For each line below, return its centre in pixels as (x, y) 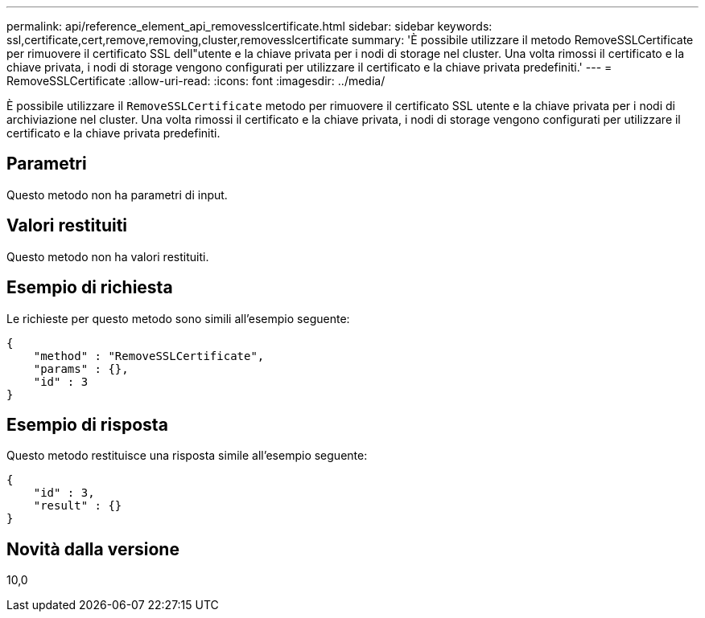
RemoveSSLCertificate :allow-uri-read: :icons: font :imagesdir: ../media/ (196, 81)
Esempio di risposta (87, 424)
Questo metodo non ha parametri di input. (117, 194)
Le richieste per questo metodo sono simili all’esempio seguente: (178, 318)
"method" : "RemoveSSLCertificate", (149, 356)
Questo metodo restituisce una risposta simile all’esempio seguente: (187, 456)
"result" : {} (78, 506)
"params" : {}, (81, 368)
